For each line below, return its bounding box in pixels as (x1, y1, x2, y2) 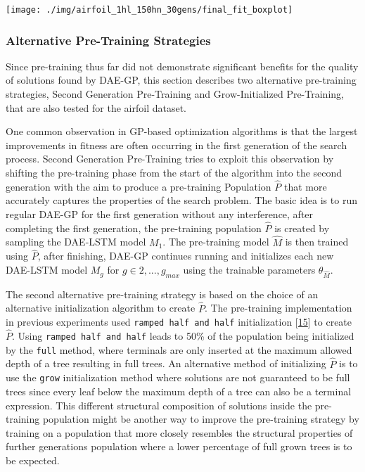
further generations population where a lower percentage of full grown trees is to (6, 439, 352, 454)
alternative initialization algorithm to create (6, 300, 196, 315)
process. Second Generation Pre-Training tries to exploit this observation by (6, 151, 334, 166)
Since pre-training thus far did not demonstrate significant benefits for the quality (6, 58, 359, 73)
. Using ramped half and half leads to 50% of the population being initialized (12, 329, 354, 343)
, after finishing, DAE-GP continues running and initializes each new (37, 248, 334, 263)
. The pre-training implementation (204, 300, 352, 315)
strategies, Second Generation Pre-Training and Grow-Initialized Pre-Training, (6, 87, 344, 101)
